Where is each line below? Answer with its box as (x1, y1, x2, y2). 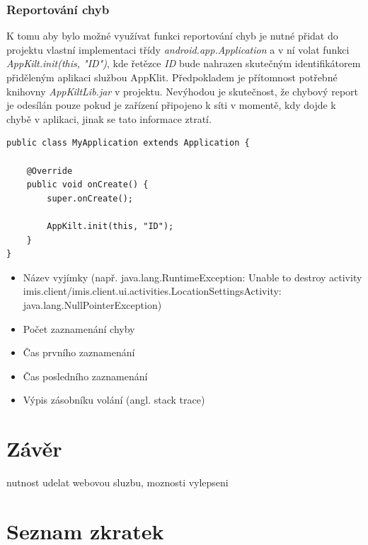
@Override (26, 165, 73, 176)
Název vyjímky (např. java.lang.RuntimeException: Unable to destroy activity (23, 269, 362, 284)
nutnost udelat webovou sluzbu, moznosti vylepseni (6, 475, 229, 489)
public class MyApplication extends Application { (6, 138, 250, 148)
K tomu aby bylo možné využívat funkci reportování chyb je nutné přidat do (6, 28, 338, 43)
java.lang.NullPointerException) (23, 297, 162, 312)
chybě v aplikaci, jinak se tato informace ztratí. (6, 111, 212, 126)
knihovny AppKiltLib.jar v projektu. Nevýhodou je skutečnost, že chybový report (6, 83, 358, 98)
